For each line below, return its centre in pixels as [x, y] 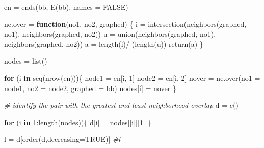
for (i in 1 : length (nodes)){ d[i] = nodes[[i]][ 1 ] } [78, 122]
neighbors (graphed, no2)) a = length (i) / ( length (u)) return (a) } [104, 43]
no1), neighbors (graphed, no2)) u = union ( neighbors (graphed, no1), [110, 34]
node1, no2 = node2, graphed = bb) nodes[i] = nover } [90, 88]
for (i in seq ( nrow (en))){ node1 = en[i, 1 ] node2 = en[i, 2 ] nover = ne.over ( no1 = [132, 78]
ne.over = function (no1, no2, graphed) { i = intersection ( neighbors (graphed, [125, 24]
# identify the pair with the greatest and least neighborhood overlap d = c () [121, 105]
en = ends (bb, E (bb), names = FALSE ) [66, 7]
